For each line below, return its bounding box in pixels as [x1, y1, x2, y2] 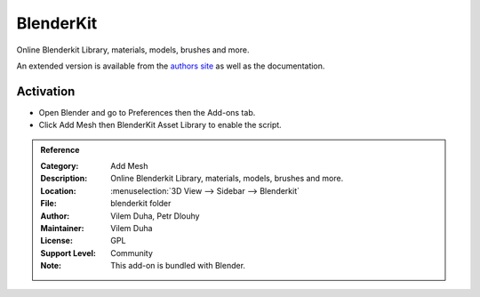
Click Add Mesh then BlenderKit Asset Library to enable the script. [38, 120, 282, 131]
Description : [40, 173, 88, 184]
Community [110, 247, 153, 258]
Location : [40, 185, 76, 196]
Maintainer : [40, 222, 84, 233]
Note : [40, 261, 62, 271]
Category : [40, 161, 79, 172]
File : [40, 198, 57, 209]
